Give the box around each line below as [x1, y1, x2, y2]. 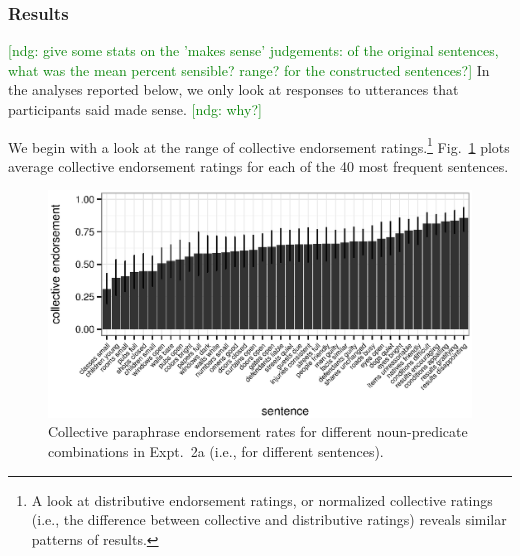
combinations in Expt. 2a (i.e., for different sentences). [48, 440, 384, 461]
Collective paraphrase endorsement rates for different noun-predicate [48, 421, 468, 442]
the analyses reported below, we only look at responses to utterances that [8, 79, 459, 100]
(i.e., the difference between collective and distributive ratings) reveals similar [31, 509, 507, 530]
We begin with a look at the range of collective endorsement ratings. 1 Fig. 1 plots [8, 133, 510, 157]
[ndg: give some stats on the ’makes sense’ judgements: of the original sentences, [8, 40, 499, 61]
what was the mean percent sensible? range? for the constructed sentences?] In [8, 59, 490, 80]
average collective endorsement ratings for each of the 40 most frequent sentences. [8, 155, 509, 176]
